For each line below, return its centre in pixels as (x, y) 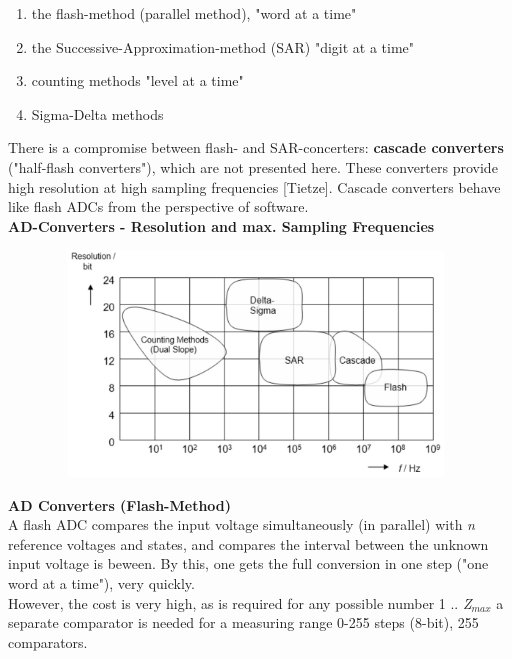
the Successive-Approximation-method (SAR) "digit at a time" (223, 46)
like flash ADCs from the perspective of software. (158, 206)
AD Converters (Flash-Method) (120, 504)
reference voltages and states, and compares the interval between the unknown (248, 543)
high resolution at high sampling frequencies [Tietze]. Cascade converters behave (254, 186)
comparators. (48, 641)
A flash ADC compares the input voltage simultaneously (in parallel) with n (241, 524)
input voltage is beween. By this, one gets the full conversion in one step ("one (248, 563)
